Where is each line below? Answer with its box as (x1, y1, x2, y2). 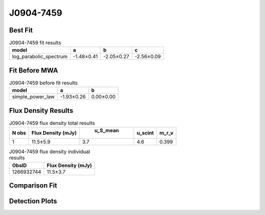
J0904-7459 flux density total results (9, 120, 95, 127)
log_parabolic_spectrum (12, 53, 68, 60)
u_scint (136, 130, 154, 136)
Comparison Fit (9, 182, 57, 190)
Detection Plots (9, 197, 57, 206)
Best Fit (9, 26, 33, 34)
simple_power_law (12, 93, 55, 100)
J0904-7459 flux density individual (9, 148, 90, 155)
